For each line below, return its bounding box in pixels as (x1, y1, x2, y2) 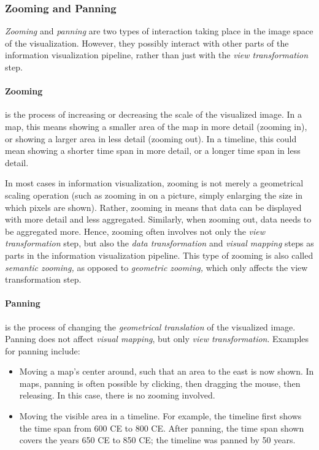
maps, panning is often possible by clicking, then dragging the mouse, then (19, 376, 301, 389)
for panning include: (5, 344, 80, 357)
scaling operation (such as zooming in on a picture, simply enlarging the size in (5, 188, 303, 201)
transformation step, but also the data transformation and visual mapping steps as (5, 237, 314, 250)
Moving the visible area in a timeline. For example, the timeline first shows (19, 410, 302, 422)
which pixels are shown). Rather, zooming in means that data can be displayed (5, 200, 302, 213)
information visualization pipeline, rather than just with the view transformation (5, 48, 309, 61)
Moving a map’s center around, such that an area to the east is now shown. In (19, 365, 314, 378)
